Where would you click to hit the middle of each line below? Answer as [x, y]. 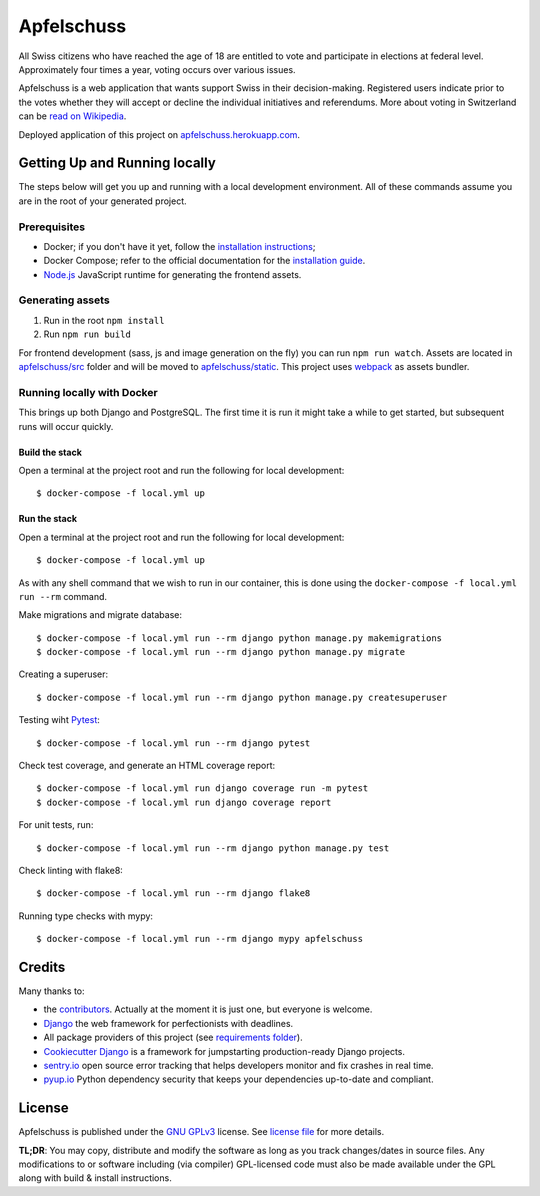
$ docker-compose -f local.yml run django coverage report [184, 802]
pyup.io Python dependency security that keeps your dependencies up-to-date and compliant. [238, 1079]
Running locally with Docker [88, 392]
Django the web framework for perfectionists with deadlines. [168, 1023]
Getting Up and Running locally [117, 163]
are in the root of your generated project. [102, 201]
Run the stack [47, 519]
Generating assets [64, 300]
